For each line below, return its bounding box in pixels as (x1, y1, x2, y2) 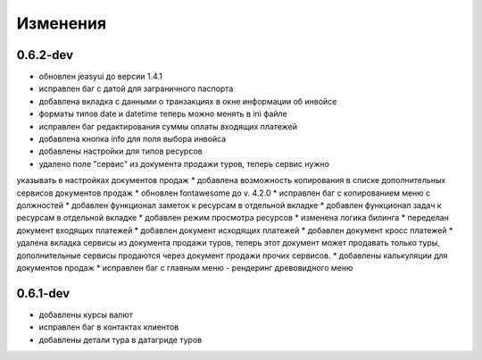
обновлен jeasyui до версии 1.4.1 (38, 71, 162, 82)
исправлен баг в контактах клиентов (38, 322, 179, 332)
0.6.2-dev (16, 47, 73, 63)
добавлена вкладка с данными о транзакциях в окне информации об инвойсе (38, 96, 337, 106)
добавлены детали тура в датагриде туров (38, 334, 203, 345)
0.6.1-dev (16, 286, 71, 301)
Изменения (16, 13, 107, 33)
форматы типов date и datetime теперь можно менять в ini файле (38, 108, 287, 120)
